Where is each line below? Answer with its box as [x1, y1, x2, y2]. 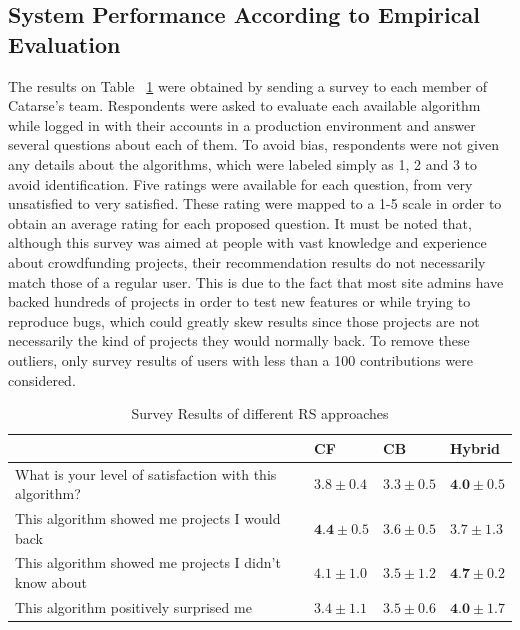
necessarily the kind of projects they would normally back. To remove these [8, 330, 470, 351]
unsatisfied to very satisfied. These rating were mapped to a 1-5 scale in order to [8, 193, 502, 214]
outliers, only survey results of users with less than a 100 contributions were [8, 349, 473, 370]
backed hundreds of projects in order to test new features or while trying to [8, 291, 471, 312]
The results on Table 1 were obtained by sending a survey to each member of [8, 75, 488, 96]
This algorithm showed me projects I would [15, 507, 281, 528]
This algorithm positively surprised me [15, 596, 252, 617]
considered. [8, 369, 76, 390]
